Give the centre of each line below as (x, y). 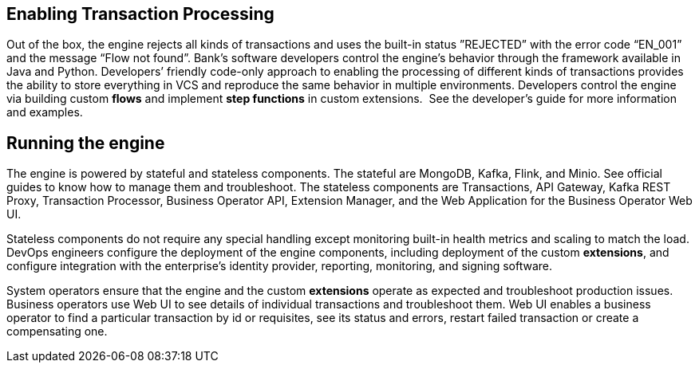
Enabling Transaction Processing (140, 14)
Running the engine (86, 143)
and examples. (45, 112)
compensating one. (57, 332)
